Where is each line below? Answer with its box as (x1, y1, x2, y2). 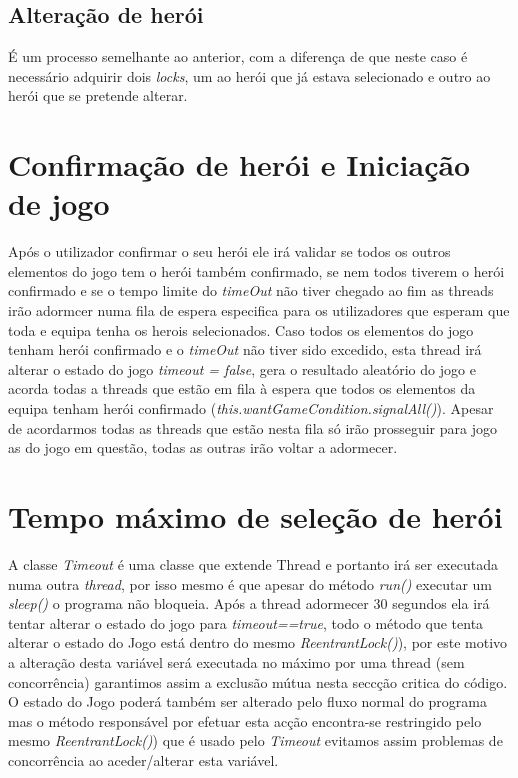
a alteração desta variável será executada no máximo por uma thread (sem (8, 651, 465, 672)
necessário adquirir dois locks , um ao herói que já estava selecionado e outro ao (8, 65, 491, 86)
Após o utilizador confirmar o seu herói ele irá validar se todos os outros (8, 241, 451, 262)
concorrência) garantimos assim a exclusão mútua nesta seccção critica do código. (8, 671, 508, 692)
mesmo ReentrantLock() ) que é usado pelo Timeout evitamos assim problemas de (8, 730, 503, 751)
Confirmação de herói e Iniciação (8, 144, 471, 185)
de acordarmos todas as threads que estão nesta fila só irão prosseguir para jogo (8, 417, 497, 438)
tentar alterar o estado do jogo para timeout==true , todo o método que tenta (8, 612, 484, 633)
